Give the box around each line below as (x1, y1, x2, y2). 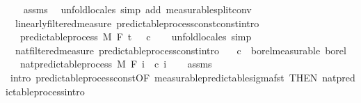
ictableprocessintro (6, 84, 85, 98)
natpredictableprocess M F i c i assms (19, 56, 212, 71)
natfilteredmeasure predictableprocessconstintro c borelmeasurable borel (15, 42, 346, 57)
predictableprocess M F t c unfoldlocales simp (19, 29, 252, 44)
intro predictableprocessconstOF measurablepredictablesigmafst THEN (10, 70, 318, 84)
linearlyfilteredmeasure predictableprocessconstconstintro (15, 15, 259, 30)
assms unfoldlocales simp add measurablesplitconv (23, 2, 252, 16)
